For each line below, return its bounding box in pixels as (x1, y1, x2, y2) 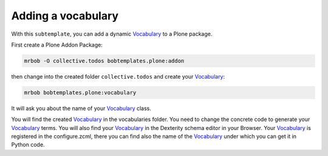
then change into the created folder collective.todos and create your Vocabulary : (11, 73, 225, 80)
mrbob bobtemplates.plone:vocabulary (24, 89, 137, 96)
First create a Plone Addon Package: (11, 41, 103, 48)
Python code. (11, 141, 45, 148)
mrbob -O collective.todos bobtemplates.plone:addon (24, 57, 185, 64)
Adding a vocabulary (11, 9, 118, 22)
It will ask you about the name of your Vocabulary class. (11, 105, 152, 112)
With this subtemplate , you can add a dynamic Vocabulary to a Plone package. (11, 30, 213, 37)
